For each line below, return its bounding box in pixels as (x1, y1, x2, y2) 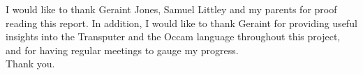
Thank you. (6, 56, 55, 71)
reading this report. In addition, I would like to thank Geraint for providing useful (6, 15, 357, 30)
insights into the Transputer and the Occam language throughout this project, (6, 29, 341, 44)
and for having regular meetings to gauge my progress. (6, 42, 239, 57)
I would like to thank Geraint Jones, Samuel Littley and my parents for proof (6, 2, 337, 16)
